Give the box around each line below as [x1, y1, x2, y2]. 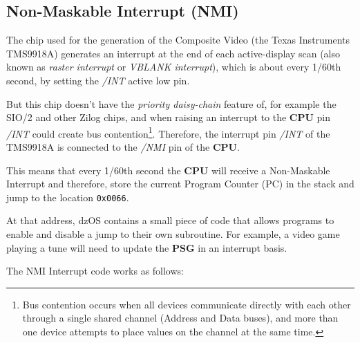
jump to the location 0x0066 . [6, 189, 129, 204]
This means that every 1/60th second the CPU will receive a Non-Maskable [6, 163, 330, 177]
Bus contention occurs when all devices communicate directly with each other [22, 297, 351, 311]
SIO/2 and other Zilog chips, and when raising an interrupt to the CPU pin [6, 110, 331, 124]
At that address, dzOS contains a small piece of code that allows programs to [6, 213, 334, 228]
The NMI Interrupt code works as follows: [6, 263, 184, 278]
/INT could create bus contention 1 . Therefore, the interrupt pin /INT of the [6, 124, 330, 140]
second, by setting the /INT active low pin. [6, 73, 190, 87]
